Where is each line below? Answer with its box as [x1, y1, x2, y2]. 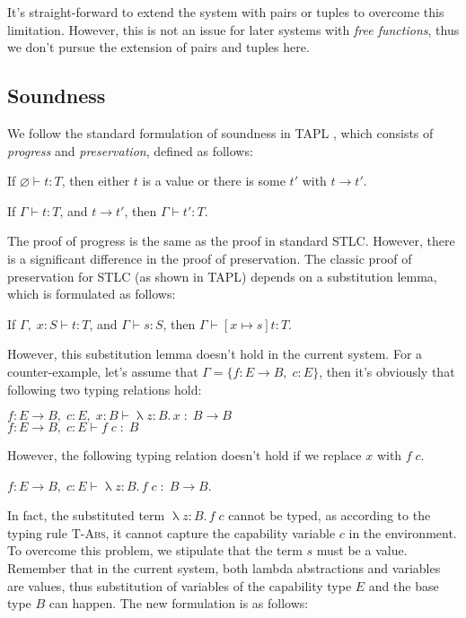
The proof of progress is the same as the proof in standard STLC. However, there [7, 231, 455, 250]
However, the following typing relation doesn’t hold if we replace [7, 446, 362, 465]
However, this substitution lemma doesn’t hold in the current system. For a [7, 344, 423, 363]
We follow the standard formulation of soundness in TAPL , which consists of [7, 123, 434, 142]
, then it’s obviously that [319, 361, 455, 380]
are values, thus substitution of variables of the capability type [7, 576, 352, 595]
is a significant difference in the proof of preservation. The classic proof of [7, 248, 412, 267]
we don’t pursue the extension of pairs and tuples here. [7, 38, 310, 57]
